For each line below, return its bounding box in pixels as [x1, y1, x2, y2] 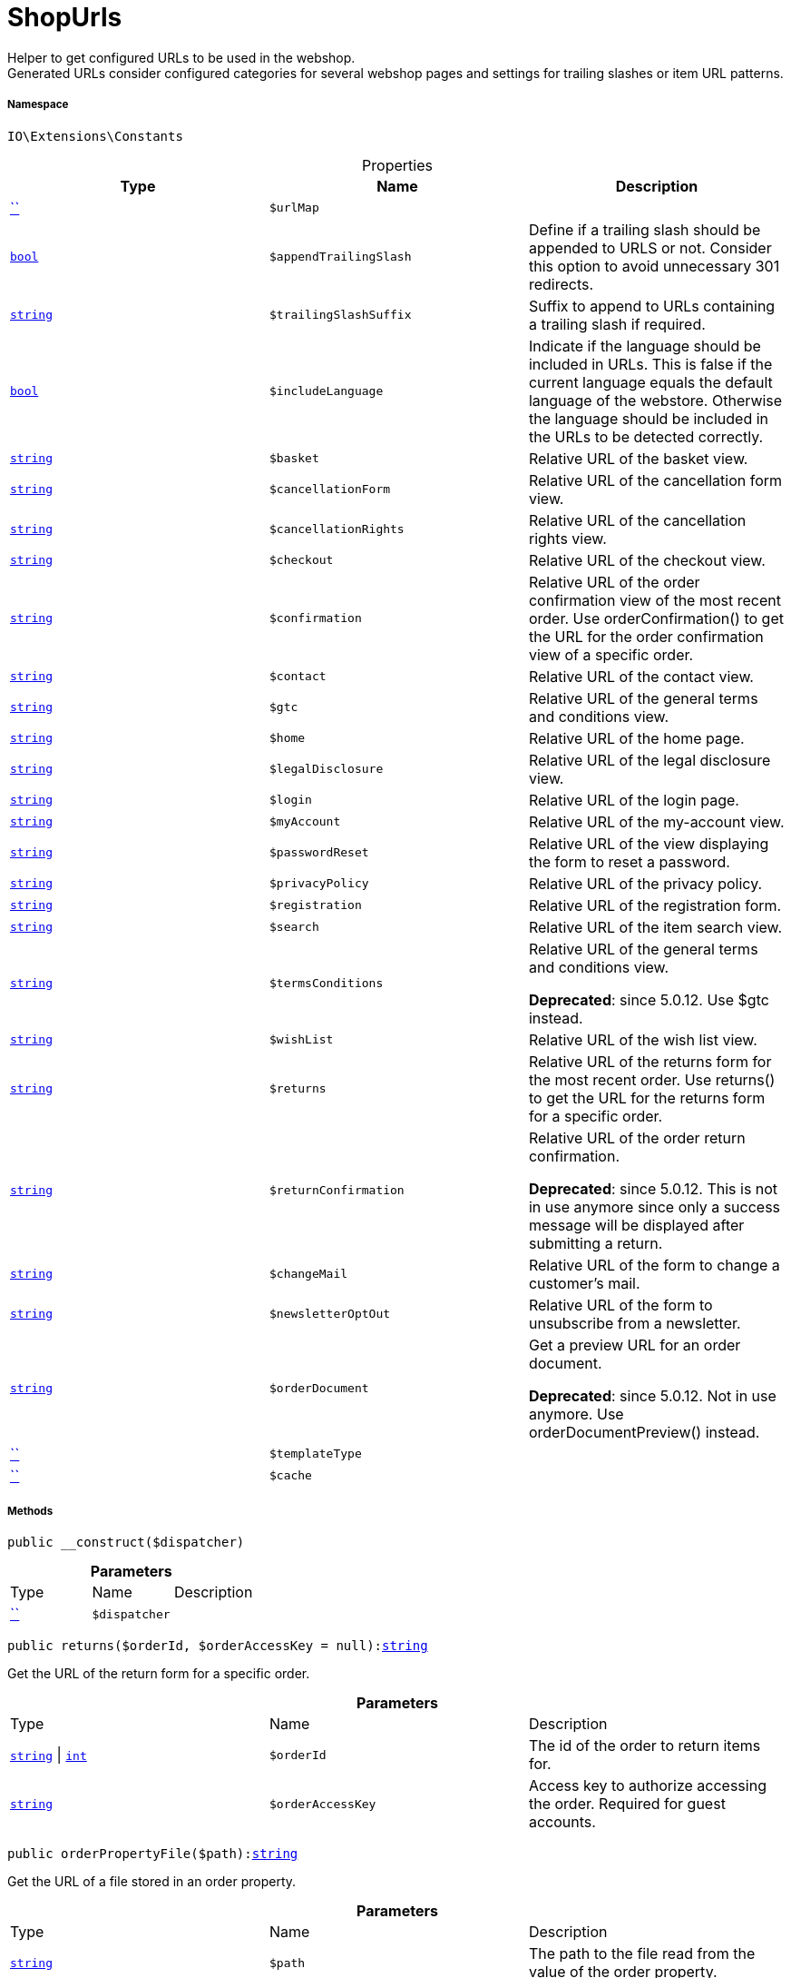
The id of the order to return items [528, 1736, 761, 1755]
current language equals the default [528, 372, 773, 391]
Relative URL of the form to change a [528, 1255, 780, 1274]
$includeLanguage [269, 384, 384, 399]
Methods [7, 1504, 54, 1518]
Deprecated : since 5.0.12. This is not [528, 1179, 778, 1198]
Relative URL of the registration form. [528, 895, 782, 915]
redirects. [528, 274, 594, 293]
